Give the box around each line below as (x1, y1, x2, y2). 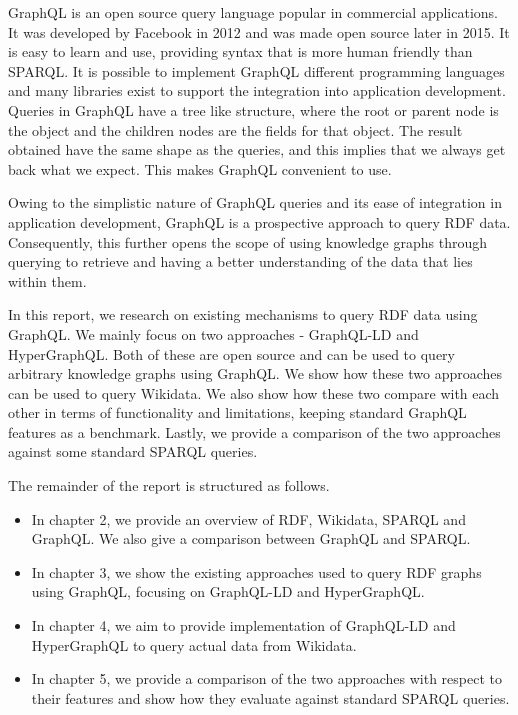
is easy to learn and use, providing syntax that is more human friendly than (8, 41, 473, 62)
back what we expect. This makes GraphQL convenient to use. (8, 158, 392, 179)
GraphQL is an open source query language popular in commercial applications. (8, 2, 498, 22)
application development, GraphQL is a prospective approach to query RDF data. (8, 211, 511, 232)
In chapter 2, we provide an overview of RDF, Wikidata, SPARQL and (31, 508, 466, 529)
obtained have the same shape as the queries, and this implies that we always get (8, 139, 506, 160)
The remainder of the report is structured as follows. (8, 475, 330, 496)
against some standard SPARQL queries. (8, 441, 258, 462)
